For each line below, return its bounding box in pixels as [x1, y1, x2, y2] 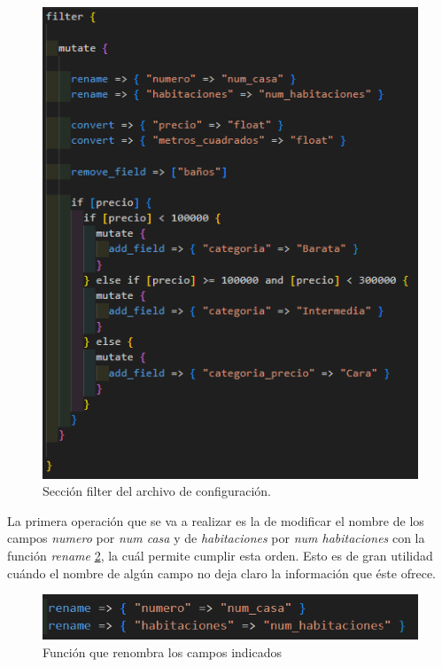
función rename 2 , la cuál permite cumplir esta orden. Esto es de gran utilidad [7, 546, 433, 565]
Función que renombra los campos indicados [43, 643, 283, 661]
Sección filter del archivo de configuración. [43, 482, 271, 500]
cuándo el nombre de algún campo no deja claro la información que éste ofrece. [7, 563, 436, 582]
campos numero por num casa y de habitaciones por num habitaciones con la [7, 529, 425, 547]
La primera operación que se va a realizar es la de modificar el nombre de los [7, 511, 424, 530]
